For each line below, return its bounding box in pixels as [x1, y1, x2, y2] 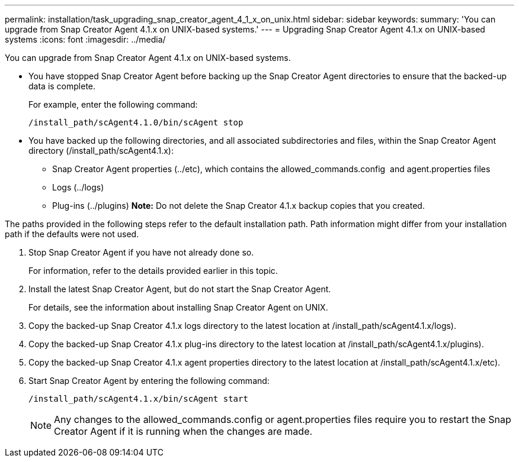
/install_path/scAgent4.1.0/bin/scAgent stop [28, 118, 244, 127]
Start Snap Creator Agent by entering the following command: [28, 376, 270, 386]
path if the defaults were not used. [5, 229, 139, 239]
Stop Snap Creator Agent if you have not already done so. [28, 247, 254, 257]
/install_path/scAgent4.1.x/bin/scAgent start [28, 394, 248, 403]
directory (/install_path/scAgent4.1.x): [28, 146, 174, 156]
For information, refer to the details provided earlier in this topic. [28, 266, 278, 276]
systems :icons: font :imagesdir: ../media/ [5, 34, 166, 44]
